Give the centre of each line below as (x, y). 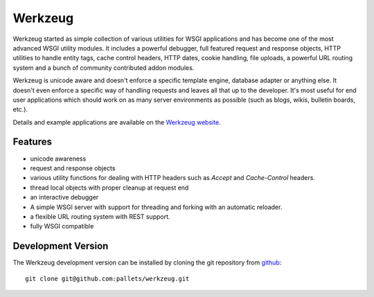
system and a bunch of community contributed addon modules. (104, 67)
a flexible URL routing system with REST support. (100, 216)
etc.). (20, 109)
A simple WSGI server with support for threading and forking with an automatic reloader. (156, 207)
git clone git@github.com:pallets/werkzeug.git (107, 278)
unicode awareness (58, 159)
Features (32, 142)
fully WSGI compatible (62, 226)
